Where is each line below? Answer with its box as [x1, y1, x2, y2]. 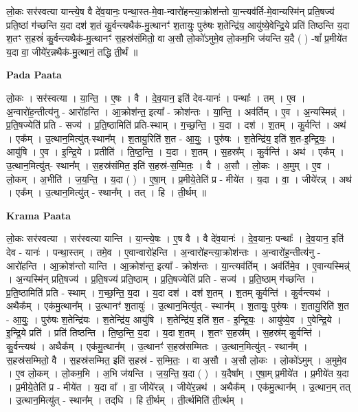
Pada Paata [6, 67, 62, 82]
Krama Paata [6, 208, 71, 222]
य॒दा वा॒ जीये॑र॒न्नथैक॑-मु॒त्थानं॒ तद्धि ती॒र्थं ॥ [6, 44, 138, 58]
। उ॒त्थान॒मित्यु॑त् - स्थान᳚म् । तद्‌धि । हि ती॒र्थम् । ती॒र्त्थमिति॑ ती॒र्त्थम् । [6, 393, 244, 407]
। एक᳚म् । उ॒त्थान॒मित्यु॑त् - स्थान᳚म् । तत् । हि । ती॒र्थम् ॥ [6, 185, 206, 199]
